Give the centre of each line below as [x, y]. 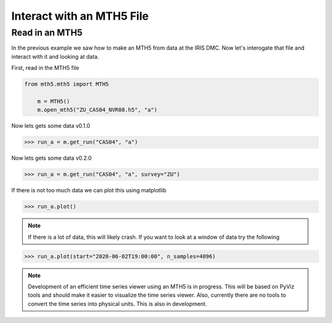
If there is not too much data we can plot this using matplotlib [89, 190]
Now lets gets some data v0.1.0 [51, 126]
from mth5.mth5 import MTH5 [66, 84]
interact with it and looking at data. [55, 56]
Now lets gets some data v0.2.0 [52, 158]
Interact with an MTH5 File [80, 16]
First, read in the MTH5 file [45, 68]
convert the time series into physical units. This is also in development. [117, 303]
